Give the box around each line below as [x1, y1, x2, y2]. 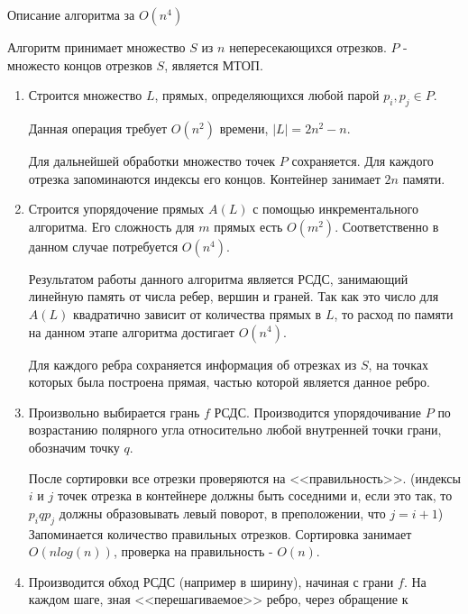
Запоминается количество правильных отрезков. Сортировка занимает [28, 524, 412, 543]
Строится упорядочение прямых [28, 199, 205, 218]
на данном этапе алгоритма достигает [28, 322, 234, 341]
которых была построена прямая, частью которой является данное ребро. [28, 372, 430, 391]
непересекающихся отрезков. [229, 38, 387, 56]
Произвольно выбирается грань [28, 402, 200, 421]
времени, [219, 118, 269, 137]
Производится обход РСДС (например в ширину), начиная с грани [28, 572, 394, 591]
